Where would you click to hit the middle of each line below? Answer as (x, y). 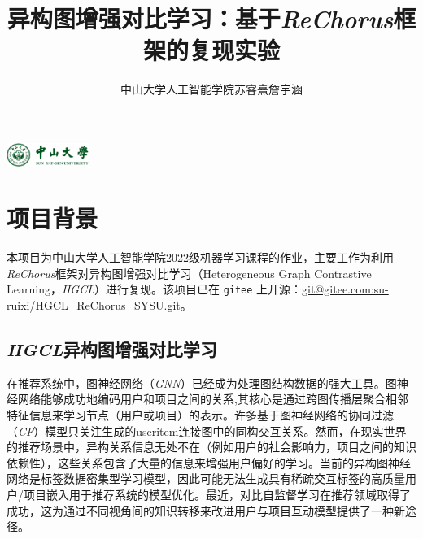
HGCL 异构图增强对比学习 (112, 348)
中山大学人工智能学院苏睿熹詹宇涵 (211, 89)
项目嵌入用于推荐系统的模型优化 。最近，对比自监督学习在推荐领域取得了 (217, 494)
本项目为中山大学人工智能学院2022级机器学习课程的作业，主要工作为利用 (200, 257)
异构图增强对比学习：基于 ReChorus (200, 19)
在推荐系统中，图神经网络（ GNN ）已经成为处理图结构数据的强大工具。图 (202, 383)
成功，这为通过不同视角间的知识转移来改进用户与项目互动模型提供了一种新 (206, 510)
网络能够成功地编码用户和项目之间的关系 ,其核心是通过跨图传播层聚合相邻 (213, 399)
